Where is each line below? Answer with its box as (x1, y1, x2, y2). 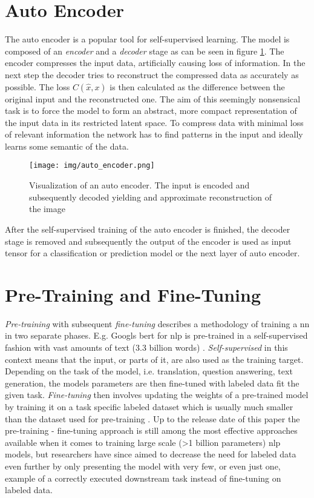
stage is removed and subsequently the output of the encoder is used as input (5, 234, 292, 247)
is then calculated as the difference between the (110, 80, 285, 93)
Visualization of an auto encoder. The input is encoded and (29, 179, 250, 191)
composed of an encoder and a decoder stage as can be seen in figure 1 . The (5, 44, 284, 57)
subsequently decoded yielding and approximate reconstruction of (29, 190, 272, 203)
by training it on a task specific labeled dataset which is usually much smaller (5, 400, 293, 413)
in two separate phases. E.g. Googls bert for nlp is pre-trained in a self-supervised (5, 329, 308, 342)
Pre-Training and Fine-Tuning (5, 282, 261, 307)
